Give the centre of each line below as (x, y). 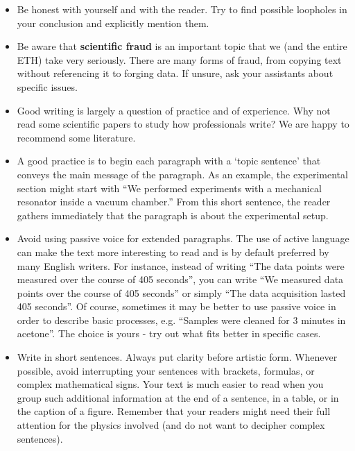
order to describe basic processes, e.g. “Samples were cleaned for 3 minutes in (181, 320)
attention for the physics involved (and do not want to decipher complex (171, 425)
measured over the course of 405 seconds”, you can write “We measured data (180, 279)
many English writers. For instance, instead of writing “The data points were (181, 265)
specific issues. (47, 86)
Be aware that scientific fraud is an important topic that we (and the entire (182, 46)
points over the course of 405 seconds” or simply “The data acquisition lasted (181, 292)
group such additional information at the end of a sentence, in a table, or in (178, 397)
